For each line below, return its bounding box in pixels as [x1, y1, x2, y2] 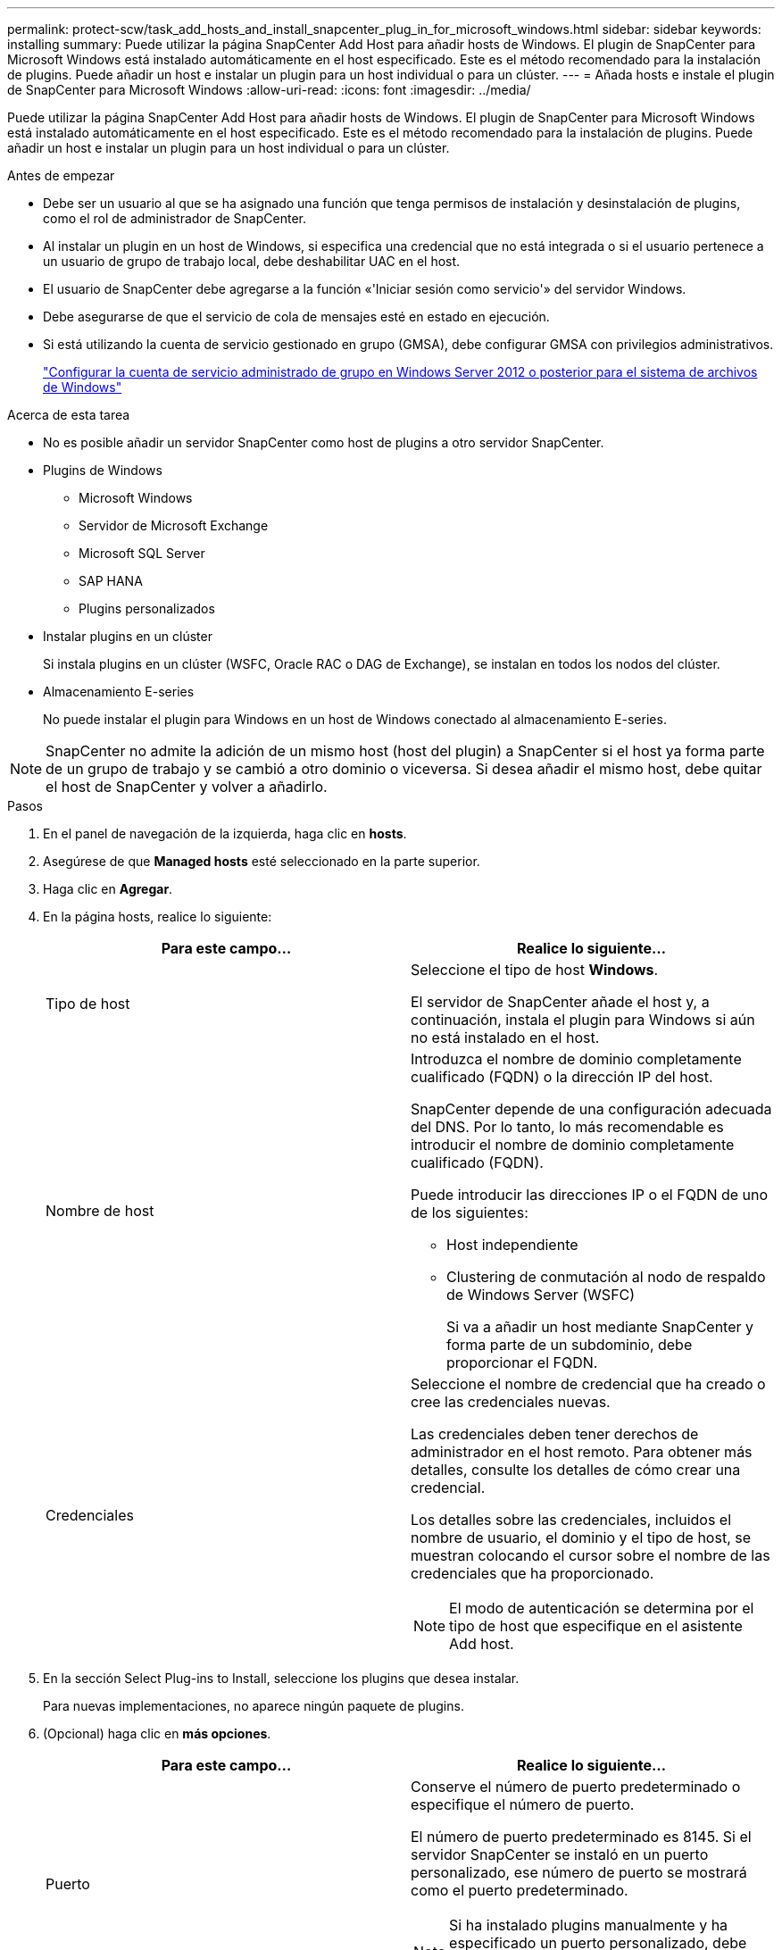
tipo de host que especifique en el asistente [449, 1617, 743, 1635]
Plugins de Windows [43, 462, 162, 478]
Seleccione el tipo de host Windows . [411, 961, 659, 979]
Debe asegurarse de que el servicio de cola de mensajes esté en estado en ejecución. [43, 309, 550, 324]
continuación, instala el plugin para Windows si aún [411, 1011, 755, 1029]
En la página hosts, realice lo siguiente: [43, 909, 272, 924]
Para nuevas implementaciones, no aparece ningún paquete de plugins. [43, 1698, 464, 1713]
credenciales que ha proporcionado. [411, 1564, 654, 1582]
